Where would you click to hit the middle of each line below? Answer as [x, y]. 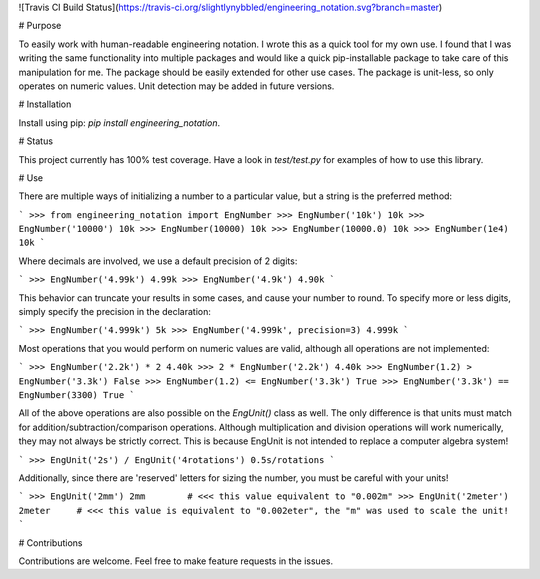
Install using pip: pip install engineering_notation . [119, 122]
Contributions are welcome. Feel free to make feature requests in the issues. [176, 561]
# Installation [45, 104]
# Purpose [40, 26]
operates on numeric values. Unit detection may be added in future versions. [176, 86]
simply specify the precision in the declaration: [115, 312]
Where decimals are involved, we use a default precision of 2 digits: [158, 261]
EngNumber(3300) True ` [76, 394]
